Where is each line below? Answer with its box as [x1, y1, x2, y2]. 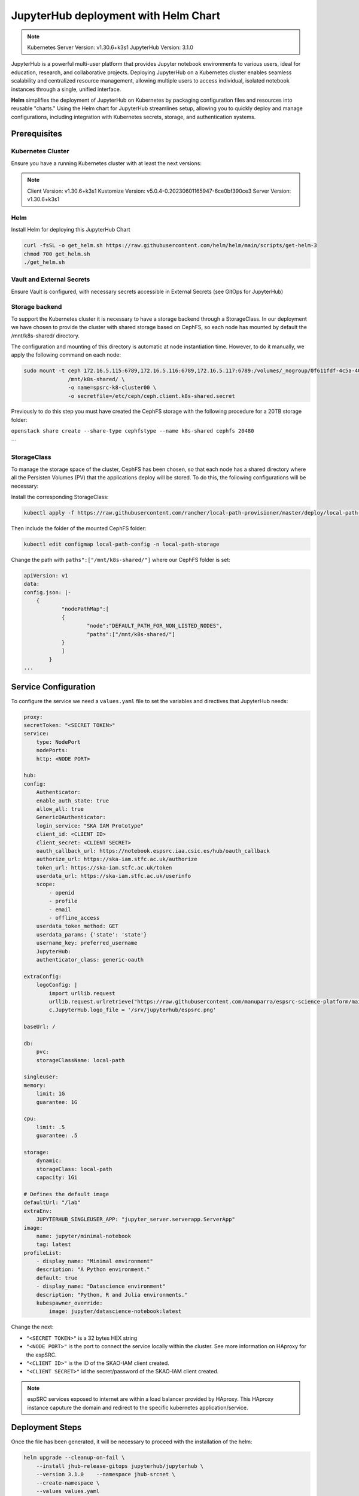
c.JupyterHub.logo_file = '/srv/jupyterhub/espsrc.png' [48, 1007, 217, 1014]
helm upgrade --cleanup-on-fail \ [23, 1454, 125, 1461]
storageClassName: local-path [36, 1057, 125, 1063]
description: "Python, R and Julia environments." [36, 1291, 188, 1298]
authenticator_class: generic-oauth [36, 956, 144, 963]
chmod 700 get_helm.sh [23, 250, 90, 257]
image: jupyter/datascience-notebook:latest [48, 1308, 182, 1315]
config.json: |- [23, 589, 72, 595]
